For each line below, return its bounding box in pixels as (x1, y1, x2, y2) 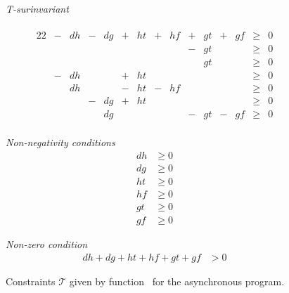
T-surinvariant (6, 1, 69, 15)
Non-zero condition (6, 237, 88, 252)
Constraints (6, 273, 56, 288)
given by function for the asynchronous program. (69, 273, 285, 288)
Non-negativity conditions (6, 135, 115, 150)
